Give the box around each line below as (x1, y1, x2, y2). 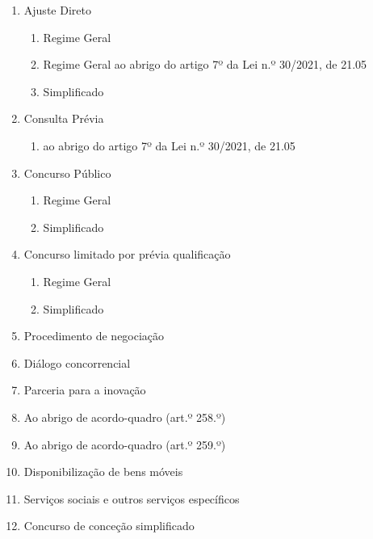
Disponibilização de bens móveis (23, 463, 183, 480)
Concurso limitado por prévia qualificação (23, 246, 231, 263)
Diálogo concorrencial (23, 354, 131, 371)
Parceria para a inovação (23, 381, 146, 398)
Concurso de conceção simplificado (23, 517, 195, 534)
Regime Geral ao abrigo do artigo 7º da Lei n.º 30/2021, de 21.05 (43, 56, 367, 73)
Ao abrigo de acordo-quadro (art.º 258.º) (23, 408, 226, 425)
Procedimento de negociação (23, 327, 165, 344)
